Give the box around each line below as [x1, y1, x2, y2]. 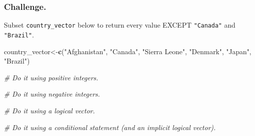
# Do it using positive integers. [4, 72, 98, 82]
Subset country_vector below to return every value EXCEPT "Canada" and [4, 20, 235, 30]
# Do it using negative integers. [4, 89, 100, 99]
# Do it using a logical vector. [4, 105, 95, 115]
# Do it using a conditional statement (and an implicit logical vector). [4, 122, 216, 132]
